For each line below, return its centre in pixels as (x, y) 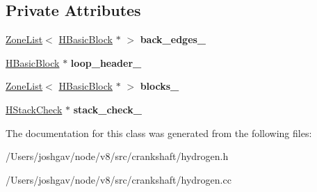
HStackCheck (34, 109)
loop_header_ (106, 62)
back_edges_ (173, 39)
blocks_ (160, 86)
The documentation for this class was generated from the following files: (159, 133)
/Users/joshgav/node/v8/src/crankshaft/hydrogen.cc (119, 179)
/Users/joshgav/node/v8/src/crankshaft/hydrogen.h (117, 156)
